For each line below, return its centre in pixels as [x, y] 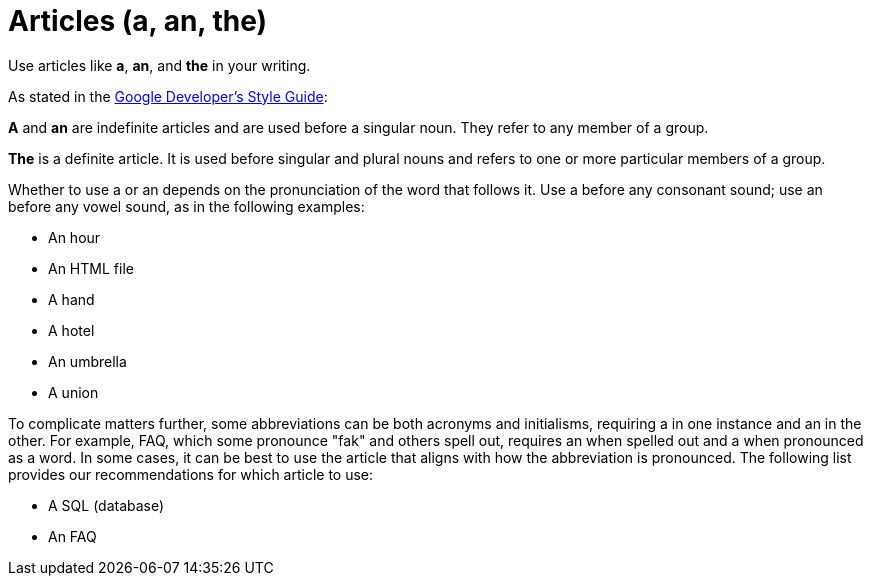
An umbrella [87, 361]
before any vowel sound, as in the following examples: [186, 206]
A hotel [71, 330]
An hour [74, 237]
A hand [71, 299]
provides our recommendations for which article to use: [191, 474]
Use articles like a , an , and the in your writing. [159, 65]
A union [73, 392]
